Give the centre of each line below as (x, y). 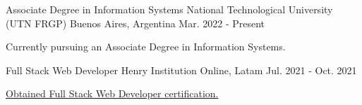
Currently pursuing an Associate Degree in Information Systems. (146, 47)
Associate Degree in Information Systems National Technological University (169, 9)
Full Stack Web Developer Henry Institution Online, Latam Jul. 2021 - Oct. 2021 (181, 70)
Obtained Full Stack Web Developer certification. (112, 93)
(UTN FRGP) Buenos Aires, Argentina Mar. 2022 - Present (135, 23)
